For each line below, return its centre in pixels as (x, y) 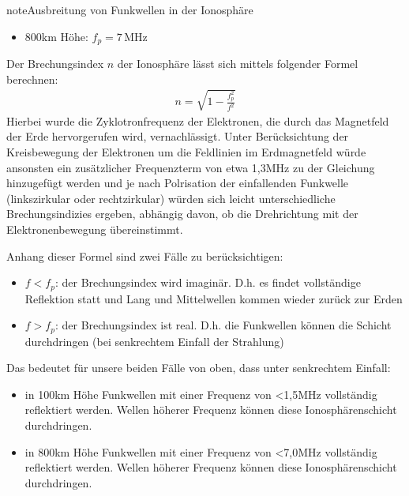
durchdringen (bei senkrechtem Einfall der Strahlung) (154, 341)
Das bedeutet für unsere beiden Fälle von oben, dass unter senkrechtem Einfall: (199, 368)
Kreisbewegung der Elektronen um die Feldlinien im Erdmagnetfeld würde (186, 152)
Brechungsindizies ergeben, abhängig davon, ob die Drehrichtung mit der (182, 214)
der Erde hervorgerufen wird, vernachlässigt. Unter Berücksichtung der (178, 136)
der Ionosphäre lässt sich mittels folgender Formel (238, 64)
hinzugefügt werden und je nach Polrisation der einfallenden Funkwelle (178, 183)
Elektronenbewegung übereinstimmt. (95, 229)
